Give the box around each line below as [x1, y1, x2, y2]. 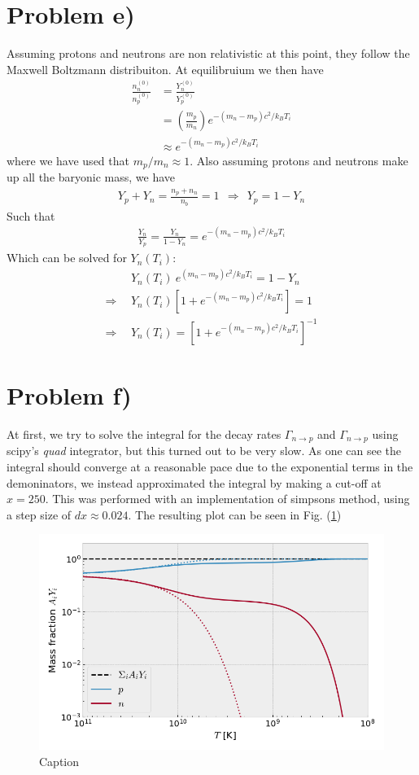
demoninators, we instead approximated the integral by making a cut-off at [7, 474, 382, 491]
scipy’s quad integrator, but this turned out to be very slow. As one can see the [7, 442, 402, 459]
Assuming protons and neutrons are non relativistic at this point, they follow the [7, 45, 410, 62]
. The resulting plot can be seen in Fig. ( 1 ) [128, 506, 342, 523]
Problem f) [7, 378, 132, 411]
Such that [7, 207, 55, 224]
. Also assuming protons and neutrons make [190, 151, 408, 169]
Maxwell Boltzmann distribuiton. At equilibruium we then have [7, 60, 324, 77]
